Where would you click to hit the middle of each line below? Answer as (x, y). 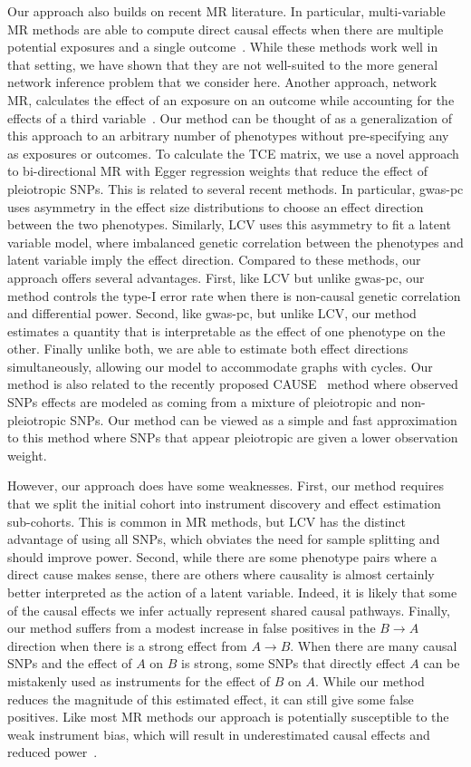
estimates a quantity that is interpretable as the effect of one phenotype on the (226, 330)
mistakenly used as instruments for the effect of (139, 680)
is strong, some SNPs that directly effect (293, 663)
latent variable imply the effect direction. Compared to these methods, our (214, 260)
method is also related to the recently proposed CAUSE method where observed (233, 384)
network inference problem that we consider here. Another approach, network (222, 82)
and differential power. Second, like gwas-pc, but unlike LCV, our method (212, 313)
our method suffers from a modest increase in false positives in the (192, 628)
